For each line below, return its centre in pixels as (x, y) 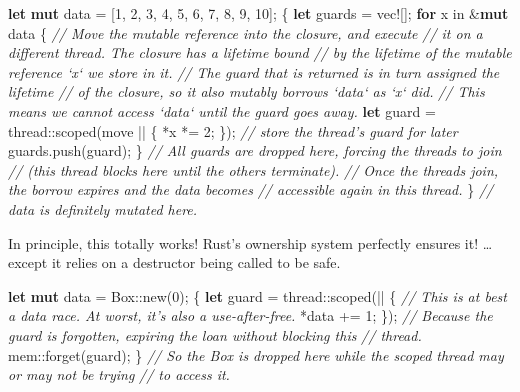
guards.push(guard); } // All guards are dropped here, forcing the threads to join (255, 150)
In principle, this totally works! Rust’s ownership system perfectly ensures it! (243, 242)
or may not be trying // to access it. (119, 374)
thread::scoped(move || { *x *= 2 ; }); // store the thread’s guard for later (233, 130)
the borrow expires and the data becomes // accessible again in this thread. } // (251, 189)
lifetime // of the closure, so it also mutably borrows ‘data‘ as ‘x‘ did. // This (246, 91)
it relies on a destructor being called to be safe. (196, 262)
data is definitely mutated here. (103, 208)
